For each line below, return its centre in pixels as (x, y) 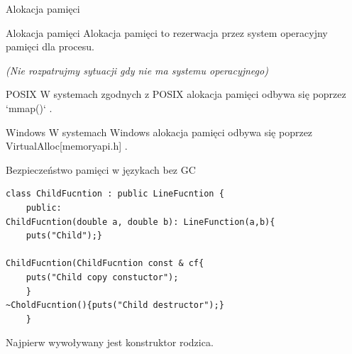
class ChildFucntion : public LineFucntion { (115, 194)
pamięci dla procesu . (50, 46)
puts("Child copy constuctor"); (102, 277)
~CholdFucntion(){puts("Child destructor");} (115, 305)
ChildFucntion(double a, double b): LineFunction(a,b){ (141, 222)
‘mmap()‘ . (29, 107)
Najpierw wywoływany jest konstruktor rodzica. (110, 342)
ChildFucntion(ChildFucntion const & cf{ (105, 264)
